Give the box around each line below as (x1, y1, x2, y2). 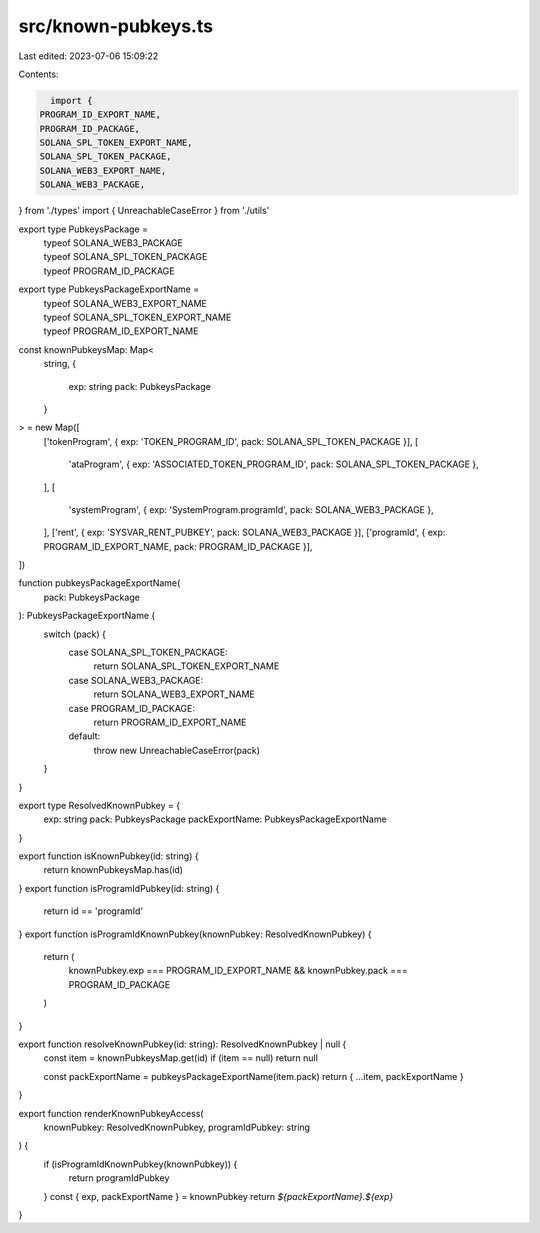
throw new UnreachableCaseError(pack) (93, 744, 260, 756)
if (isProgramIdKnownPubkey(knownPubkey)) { (43, 1158, 238, 1170)
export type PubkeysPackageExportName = (18, 283, 200, 295)
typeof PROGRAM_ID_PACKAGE (43, 265, 175, 277)
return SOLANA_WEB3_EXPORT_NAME (93, 688, 255, 700)
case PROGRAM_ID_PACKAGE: (68, 702, 195, 714)
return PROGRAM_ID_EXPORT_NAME (93, 716, 247, 728)
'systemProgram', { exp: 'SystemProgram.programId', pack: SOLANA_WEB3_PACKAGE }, (68, 503, 434, 515)
